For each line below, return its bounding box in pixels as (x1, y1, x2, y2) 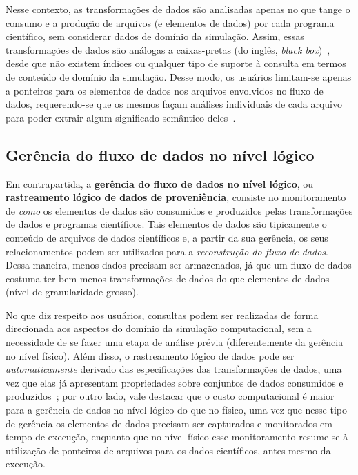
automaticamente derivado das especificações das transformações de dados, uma (6, 362, 342, 376)
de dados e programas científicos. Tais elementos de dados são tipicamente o (6, 217, 327, 231)
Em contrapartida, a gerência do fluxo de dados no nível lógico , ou (6, 176, 314, 191)
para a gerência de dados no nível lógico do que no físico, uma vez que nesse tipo (6, 403, 348, 417)
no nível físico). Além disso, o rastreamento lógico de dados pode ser (6, 348, 295, 362)
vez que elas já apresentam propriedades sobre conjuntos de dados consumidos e (6, 375, 344, 389)
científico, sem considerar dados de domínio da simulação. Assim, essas (6, 29, 304, 43)
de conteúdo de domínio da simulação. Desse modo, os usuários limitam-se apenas (6, 69, 352, 84)
